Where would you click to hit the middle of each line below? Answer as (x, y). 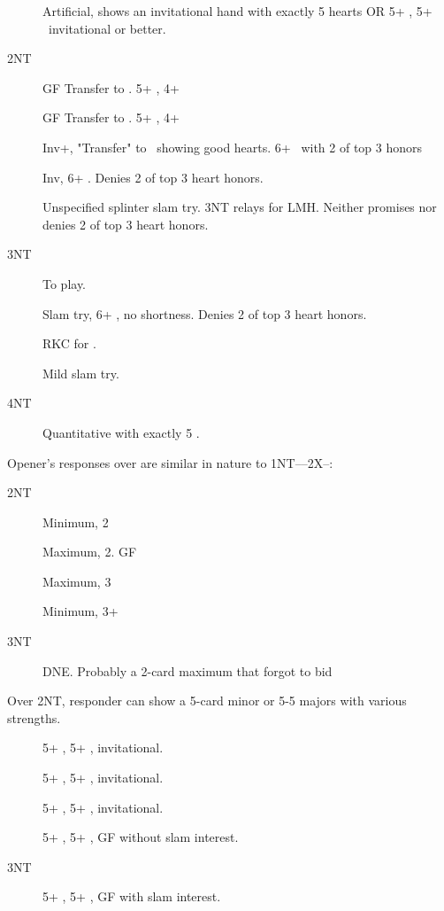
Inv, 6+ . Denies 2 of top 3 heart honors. (153, 177)
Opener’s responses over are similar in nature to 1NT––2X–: (170, 462)
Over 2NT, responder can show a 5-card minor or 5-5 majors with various (207, 701)
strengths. (34, 717)
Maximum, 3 (77, 581)
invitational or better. (107, 28)
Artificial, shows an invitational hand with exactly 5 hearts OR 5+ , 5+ (237, 11)
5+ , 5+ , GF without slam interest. (141, 837)
